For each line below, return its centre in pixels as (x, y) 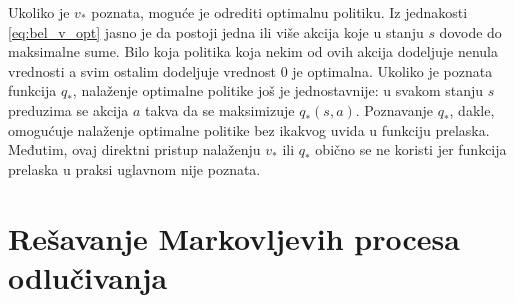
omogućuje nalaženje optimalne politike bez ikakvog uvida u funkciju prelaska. (249, 129)
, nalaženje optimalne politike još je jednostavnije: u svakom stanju (278, 90)
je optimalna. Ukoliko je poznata (392, 70)
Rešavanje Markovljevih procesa (234, 237)
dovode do (470, 31)
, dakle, (472, 109)
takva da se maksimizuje (220, 109)
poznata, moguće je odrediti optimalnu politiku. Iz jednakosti (279, 12)
